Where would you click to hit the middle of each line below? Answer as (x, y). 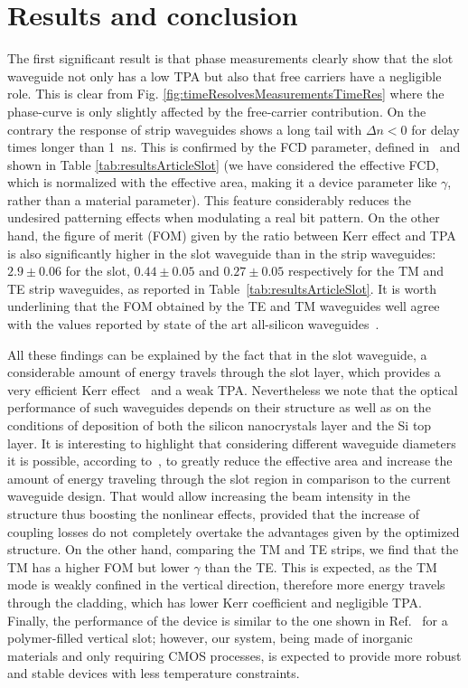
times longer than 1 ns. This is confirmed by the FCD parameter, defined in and (234, 147)
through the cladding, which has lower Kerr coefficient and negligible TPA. (215, 602)
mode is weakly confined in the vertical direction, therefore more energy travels (226, 584)
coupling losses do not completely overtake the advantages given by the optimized (234, 531)
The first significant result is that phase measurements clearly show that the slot (230, 58)
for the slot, (98, 271)
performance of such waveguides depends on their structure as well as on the (219, 407)
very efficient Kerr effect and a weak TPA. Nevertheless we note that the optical (233, 389)
